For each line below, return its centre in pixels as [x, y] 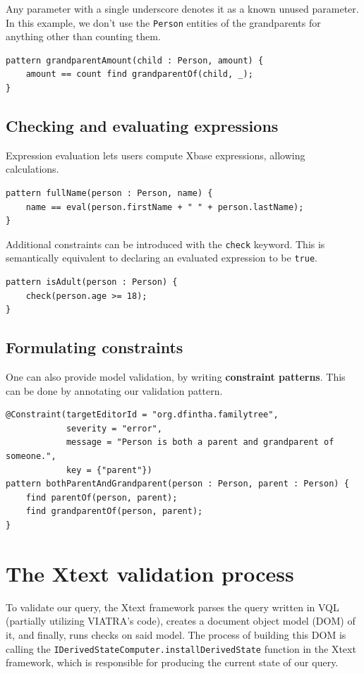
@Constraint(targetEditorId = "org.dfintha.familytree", [142, 415]
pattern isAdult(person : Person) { [92, 282]
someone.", [31, 457]
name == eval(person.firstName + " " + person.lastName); [165, 207]
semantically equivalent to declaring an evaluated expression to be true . [162, 258]
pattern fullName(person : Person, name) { [109, 194]
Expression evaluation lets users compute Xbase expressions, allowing [156, 155]
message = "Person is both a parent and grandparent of [200, 442]
